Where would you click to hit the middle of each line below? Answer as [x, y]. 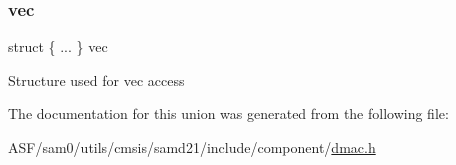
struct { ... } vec [58, 46]
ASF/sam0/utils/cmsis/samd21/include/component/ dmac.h [192, 147]
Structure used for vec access [96, 79]
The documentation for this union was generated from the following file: [228, 113]
